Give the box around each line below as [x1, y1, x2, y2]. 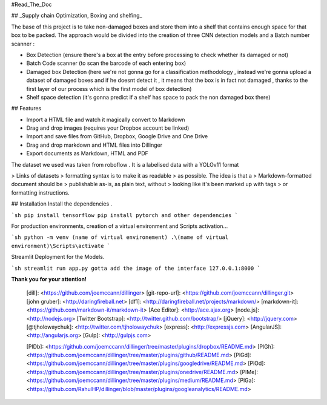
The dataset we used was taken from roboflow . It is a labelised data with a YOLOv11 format [11, 161, 239, 168]
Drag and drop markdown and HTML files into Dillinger [26, 141, 163, 149]
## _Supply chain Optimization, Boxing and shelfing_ [11, 12, 142, 19]
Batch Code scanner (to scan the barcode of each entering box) [26, 59, 187, 67]
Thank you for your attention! [11, 275, 87, 283]
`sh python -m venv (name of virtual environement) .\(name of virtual [11, 234, 229, 241]
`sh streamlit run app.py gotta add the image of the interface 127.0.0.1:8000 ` [11, 264, 260, 272]
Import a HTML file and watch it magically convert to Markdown [26, 116, 185, 123]
